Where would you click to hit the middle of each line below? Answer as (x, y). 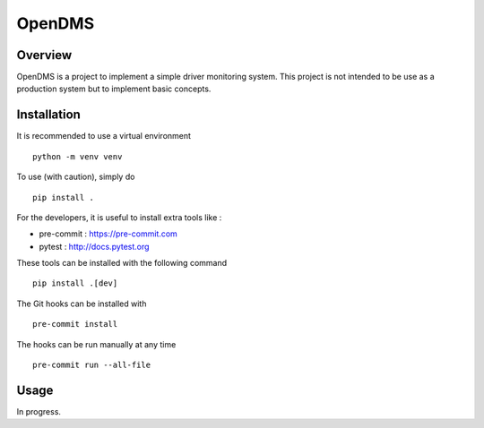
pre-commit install (75, 324)
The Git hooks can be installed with (82, 304)
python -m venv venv (78, 156)
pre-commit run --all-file (92, 365)
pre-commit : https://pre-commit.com (108, 234)
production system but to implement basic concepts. (114, 89)
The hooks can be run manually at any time (96, 344)
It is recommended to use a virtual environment (104, 136)
